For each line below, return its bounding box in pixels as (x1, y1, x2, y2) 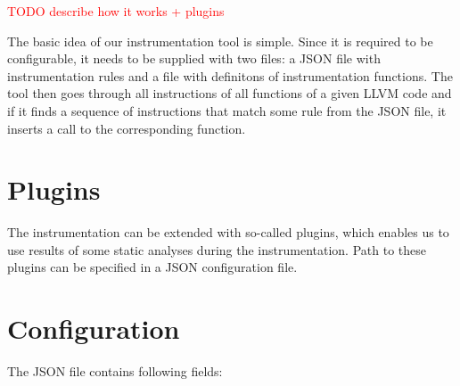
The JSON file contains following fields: (7, 362, 223, 381)
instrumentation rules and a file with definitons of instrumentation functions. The (7, 66, 453, 85)
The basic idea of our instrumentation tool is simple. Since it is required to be (7, 31, 433, 50)
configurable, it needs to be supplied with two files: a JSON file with (7, 49, 381, 68)
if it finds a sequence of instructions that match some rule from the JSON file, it (7, 101, 447, 119)
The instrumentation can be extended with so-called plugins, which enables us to (7, 223, 449, 242)
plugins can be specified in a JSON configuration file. (7, 258, 298, 276)
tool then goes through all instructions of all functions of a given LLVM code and (7, 84, 452, 103)
